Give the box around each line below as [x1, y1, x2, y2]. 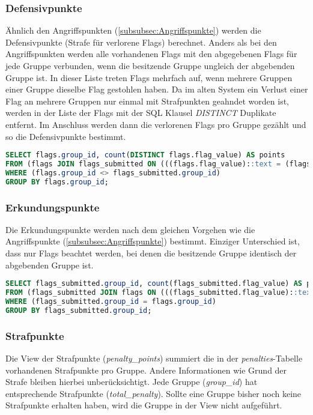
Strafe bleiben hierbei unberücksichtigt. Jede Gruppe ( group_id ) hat [5, 375, 258, 388]
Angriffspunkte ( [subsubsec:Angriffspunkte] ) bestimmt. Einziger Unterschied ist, [5, 235, 300, 247]
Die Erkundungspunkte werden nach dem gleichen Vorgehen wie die [5, 223, 255, 235]
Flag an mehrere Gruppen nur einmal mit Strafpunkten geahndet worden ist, [5, 94, 289, 107]
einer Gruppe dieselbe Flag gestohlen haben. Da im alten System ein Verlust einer [5, 83, 308, 95]
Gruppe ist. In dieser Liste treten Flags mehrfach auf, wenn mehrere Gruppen [5, 71, 293, 83]
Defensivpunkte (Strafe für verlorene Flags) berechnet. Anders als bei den [5, 35, 277, 48]
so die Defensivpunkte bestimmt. [5, 130, 126, 142]
